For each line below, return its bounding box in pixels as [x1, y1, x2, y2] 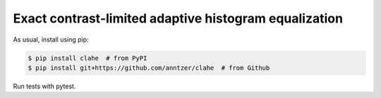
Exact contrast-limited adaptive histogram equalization [13, 11, 344, 26]
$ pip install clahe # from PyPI [28, 54, 147, 62]
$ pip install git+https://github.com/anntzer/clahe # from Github [28, 63, 270, 72]
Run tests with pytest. [13, 82, 76, 90]
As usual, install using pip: [13, 35, 89, 44]
